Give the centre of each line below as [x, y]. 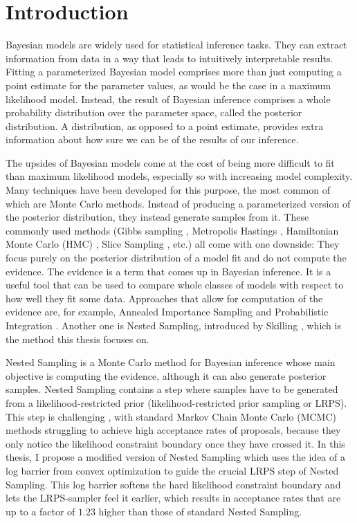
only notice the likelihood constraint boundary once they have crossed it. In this [175, 443]
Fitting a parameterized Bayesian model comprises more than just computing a [174, 72]
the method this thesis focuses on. [77, 339]
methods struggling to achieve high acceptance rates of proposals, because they [173, 430]
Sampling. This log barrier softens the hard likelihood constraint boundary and [173, 484]
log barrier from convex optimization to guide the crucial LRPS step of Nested [172, 470]
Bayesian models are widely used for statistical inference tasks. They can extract [176, 45]
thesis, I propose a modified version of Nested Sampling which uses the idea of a [175, 457]
